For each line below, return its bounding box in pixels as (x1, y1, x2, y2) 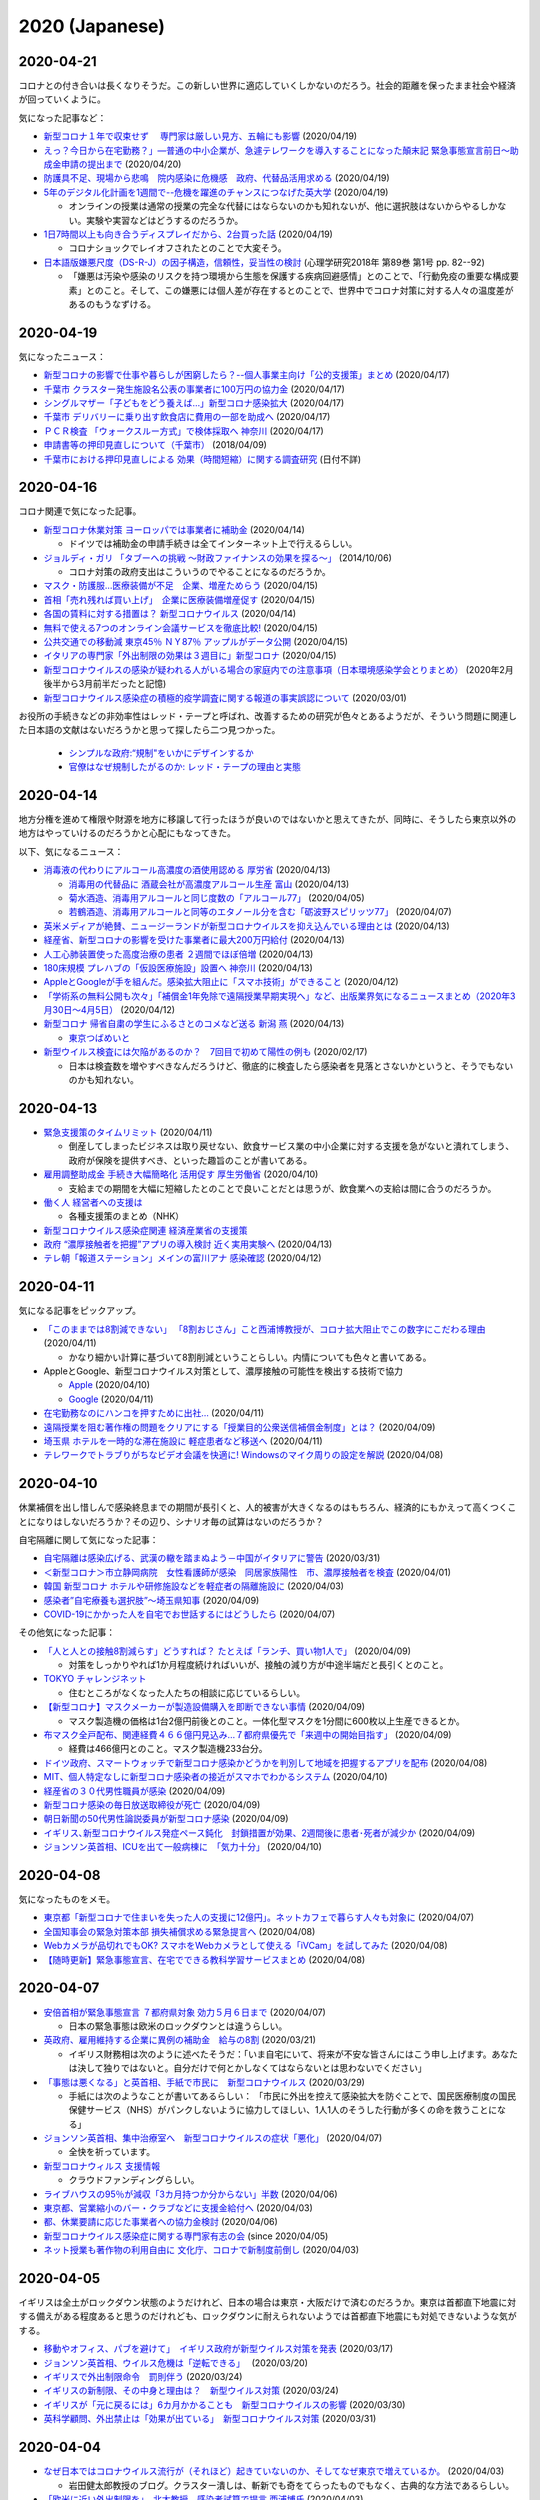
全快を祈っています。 (68, 2146, 155, 2158)
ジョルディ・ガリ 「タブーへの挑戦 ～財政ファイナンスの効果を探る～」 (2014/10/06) (43, 551, 392, 564)
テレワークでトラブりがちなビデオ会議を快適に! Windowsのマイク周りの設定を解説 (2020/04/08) (43, 1449, 444, 1461)
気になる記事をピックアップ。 (18, 1305, 142, 1317)
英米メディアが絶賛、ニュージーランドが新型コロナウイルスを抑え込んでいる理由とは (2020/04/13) (43, 920, 450, 932)
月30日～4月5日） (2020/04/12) (43, 1004, 175, 1016)
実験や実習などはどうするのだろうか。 (85, 214, 244, 226)
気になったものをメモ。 (18, 1893, 115, 1905)
